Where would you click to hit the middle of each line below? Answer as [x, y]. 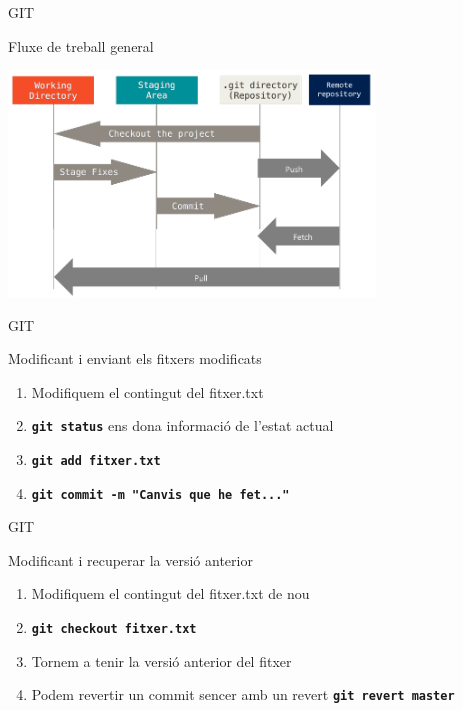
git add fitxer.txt [96, 460]
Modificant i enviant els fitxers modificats [135, 358]
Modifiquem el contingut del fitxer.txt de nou [170, 593]
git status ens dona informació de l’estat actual [182, 425]
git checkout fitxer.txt [114, 629]
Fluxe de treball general [81, 45]
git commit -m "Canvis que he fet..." [160, 494]
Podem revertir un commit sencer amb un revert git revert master [243, 694]
